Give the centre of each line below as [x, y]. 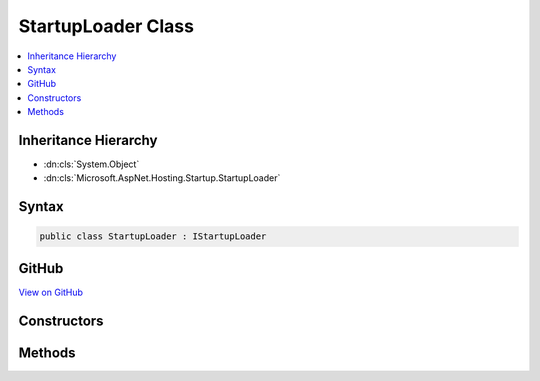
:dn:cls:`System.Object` [91, 164]
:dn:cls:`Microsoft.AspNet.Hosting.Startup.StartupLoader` [162, 178]
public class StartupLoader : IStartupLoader [153, 236]
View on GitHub [51, 292]
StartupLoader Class [106, 26]
